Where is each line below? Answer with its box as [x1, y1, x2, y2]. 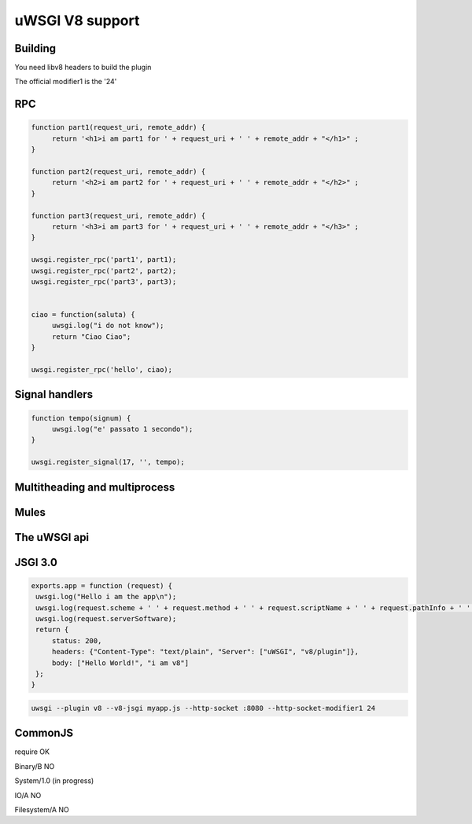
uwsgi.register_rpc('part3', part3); [31, 277, 177, 286]
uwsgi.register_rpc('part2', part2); [31, 266, 177, 275]
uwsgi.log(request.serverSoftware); [35, 614, 177, 624]
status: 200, [51, 636, 102, 645]
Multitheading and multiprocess [14, 480, 175, 494]
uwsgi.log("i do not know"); [51, 321, 164, 330]
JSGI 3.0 [14, 555, 58, 569]
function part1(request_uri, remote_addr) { [31, 123, 206, 132]
